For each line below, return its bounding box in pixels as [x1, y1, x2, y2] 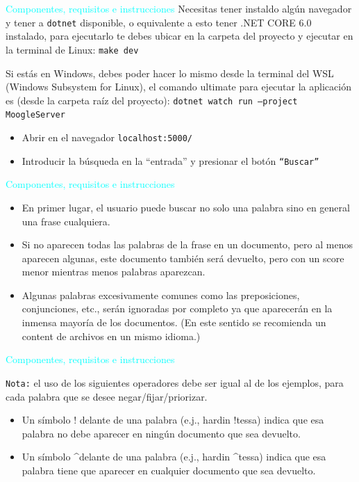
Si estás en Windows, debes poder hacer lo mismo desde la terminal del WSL [6, 65, 334, 80]
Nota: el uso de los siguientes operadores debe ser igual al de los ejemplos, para [6, 375, 344, 389]
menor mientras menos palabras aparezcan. [22, 264, 206, 279]
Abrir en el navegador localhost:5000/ [22, 130, 192, 144]
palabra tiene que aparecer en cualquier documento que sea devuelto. [22, 463, 316, 477]
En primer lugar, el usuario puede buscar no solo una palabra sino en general [22, 200, 350, 214]
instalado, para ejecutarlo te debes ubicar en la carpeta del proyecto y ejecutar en [6, 29, 353, 43]
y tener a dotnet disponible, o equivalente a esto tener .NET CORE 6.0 [6, 15, 312, 29]
